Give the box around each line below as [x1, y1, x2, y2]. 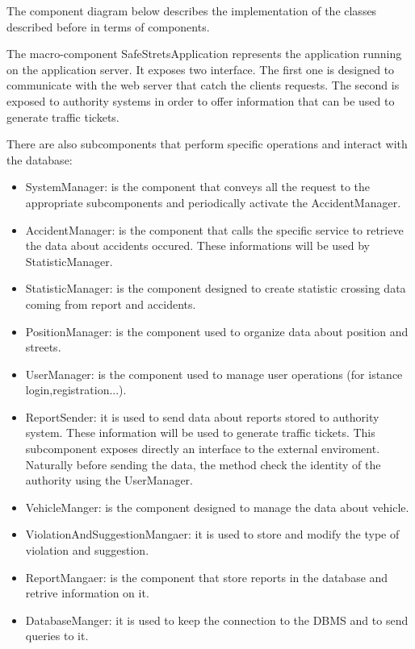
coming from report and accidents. [25, 295, 196, 312]
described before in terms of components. [6, 18, 210, 35]
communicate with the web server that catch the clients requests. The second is [6, 77, 400, 94]
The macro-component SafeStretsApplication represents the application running [6, 45, 402, 62]
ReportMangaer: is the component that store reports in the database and [25, 568, 388, 585]
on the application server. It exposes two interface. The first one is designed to [6, 60, 395, 77]
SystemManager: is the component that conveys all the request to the [25, 178, 370, 195]
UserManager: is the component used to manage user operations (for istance [25, 365, 403, 382]
